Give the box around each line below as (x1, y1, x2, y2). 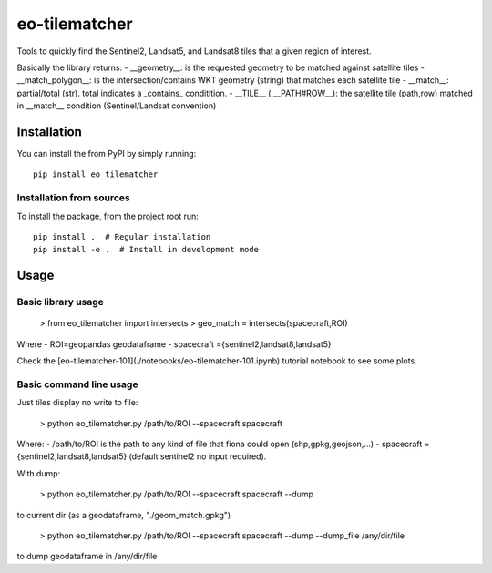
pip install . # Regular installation (33, 231, 211, 241)
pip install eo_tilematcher (33, 169, 159, 179)
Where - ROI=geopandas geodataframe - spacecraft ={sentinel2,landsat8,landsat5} (16, 338, 332, 350)
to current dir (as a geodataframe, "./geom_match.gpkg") (16, 509, 231, 520)
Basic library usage (16, 296, 105, 309)
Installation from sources (16, 191, 131, 204)
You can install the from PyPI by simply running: (16, 148, 197, 159)
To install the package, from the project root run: (16, 210, 200, 221)
